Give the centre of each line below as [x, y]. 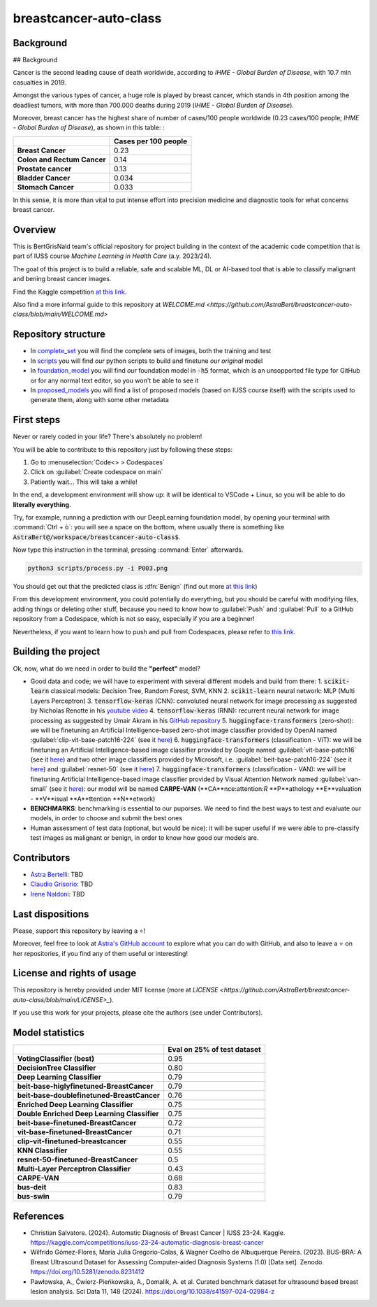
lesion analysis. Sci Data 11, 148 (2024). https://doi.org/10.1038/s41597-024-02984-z [153, 1292]
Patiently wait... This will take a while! [84, 482]
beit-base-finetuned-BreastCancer [77, 1123]
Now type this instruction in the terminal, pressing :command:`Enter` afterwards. [128, 550]
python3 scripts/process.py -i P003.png [97, 569]
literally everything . [42, 504]
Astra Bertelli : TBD [57, 875]
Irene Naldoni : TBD [58, 894]
